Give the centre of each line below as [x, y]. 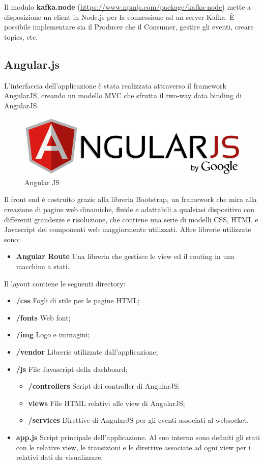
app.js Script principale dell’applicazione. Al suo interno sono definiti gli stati [138, 437]
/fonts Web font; [43, 317]
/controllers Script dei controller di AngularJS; [104, 386]
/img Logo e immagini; [53, 335]
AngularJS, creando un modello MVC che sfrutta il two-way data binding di [123, 95]
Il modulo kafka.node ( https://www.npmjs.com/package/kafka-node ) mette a [128, 7]
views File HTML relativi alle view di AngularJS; [107, 403]
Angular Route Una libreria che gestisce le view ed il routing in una [125, 256]
